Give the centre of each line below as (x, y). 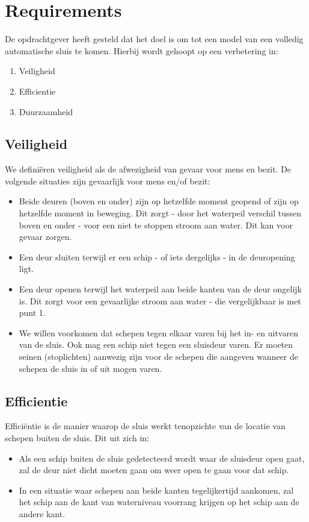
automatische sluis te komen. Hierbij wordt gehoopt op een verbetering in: (142, 50)
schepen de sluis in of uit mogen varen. (90, 368)
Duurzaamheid (46, 111)
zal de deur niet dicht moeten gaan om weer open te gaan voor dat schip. (154, 470)
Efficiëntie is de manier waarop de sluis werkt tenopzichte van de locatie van (145, 426)
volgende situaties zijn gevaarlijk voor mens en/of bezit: (108, 181)
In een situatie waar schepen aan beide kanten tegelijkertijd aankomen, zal (156, 490)
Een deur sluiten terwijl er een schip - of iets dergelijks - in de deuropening (157, 256)
